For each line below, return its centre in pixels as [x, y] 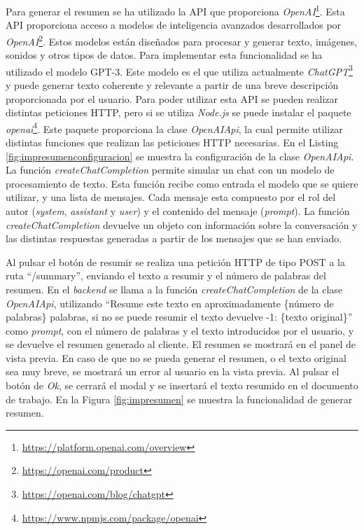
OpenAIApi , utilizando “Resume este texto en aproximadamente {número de [170, 303]
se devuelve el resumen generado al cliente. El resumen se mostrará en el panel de [181, 344]
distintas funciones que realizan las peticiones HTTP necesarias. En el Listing [172, 142]
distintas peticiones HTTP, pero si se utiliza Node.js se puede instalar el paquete [178, 112]
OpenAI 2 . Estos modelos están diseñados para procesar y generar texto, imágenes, [182, 40]
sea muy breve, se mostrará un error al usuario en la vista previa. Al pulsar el [173, 371]
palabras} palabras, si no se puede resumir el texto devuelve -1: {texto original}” [179, 317]
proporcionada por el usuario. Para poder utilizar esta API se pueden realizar [172, 98]
